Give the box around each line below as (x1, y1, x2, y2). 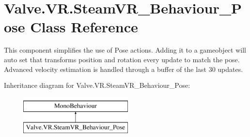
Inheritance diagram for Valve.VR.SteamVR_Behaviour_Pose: (4, 80, 190, 90)
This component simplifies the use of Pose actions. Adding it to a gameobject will (4, 45, 246, 55)
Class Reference (30, 17, 138, 37)
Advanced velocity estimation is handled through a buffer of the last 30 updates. (4, 64, 243, 74)
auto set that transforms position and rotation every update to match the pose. (4, 54, 240, 64)
